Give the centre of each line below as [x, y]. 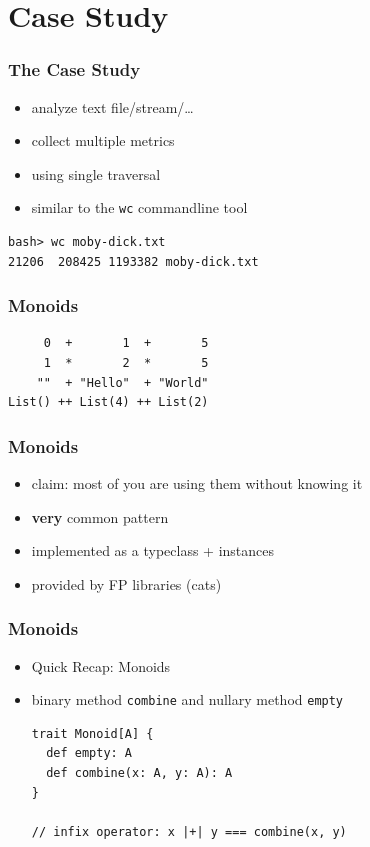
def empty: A [89, 753]
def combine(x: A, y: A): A [139, 773]
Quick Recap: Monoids [101, 665]
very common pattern [100, 516]
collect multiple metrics [103, 140]
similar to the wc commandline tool [139, 207]
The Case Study [74, 69]
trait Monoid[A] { [92, 733]
